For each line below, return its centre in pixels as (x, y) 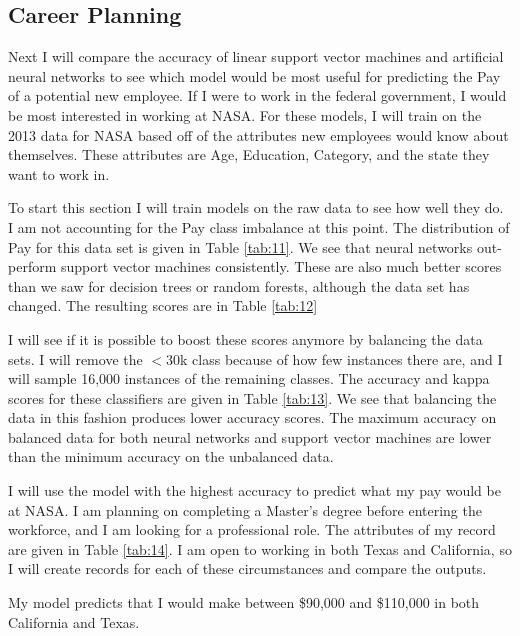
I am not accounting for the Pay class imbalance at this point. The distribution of (259, 226)
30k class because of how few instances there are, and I (334, 358)
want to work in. (59, 173)
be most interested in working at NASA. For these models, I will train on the (245, 114)
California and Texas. (74, 621)
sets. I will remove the (75, 358)
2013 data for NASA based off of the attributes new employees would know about (258, 134)
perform (32, 266)
